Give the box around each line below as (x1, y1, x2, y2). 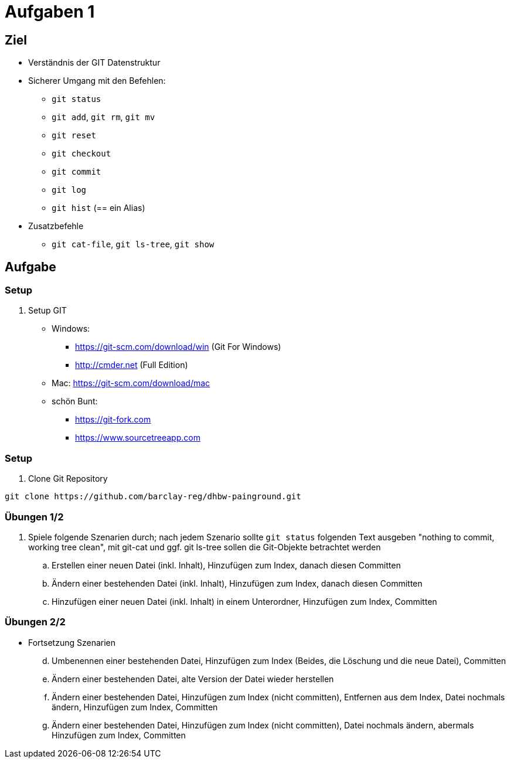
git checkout (52, 149, 111, 159)
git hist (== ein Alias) (52, 203, 145, 213)
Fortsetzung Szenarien (28, 637, 116, 648)
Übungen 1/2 (5, 510, 64, 523)
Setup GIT (28, 305, 67, 316)
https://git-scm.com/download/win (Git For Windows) (75, 342, 281, 352)
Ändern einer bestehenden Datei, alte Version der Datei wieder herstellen (52, 673, 334, 684)
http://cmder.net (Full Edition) (75, 360, 188, 370)
